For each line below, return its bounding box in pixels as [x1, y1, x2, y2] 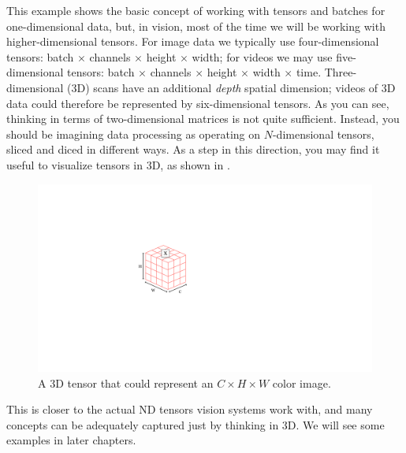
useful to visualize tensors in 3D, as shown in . [6, 156, 230, 173]
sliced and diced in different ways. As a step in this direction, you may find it [6, 141, 380, 158]
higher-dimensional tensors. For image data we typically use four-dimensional [6, 33, 379, 50]
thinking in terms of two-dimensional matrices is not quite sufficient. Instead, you [6, 110, 400, 127]
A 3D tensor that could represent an [38, 374, 214, 391]
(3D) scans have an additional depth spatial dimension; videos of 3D [67, 79, 396, 95]
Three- [324, 64, 357, 80]
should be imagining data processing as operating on [6, 125, 261, 142]
